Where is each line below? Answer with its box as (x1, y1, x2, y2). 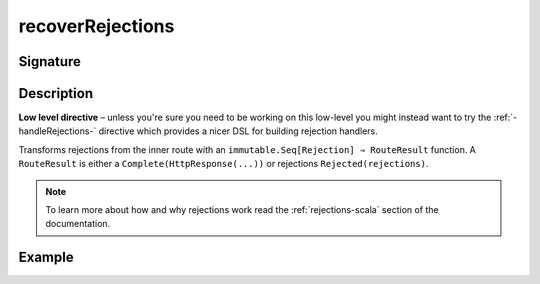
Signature (18, 53, 82, 70)
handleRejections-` (18, 125, 97, 137)
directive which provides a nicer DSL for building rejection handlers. (98, 125, 379, 137)
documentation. (45, 218, 111, 230)
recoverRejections (18, 15, 175, 37)
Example (18, 249, 74, 266)
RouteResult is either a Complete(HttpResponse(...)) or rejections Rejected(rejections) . (18, 158, 429, 170)
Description (18, 85, 94, 102)
